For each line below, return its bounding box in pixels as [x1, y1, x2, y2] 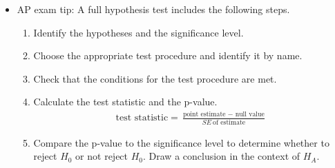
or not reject [75, 149, 128, 163]
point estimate [183, 110, 226, 118]
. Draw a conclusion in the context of [143, 149, 300, 163]
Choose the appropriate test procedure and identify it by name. [33, 48, 303, 63]
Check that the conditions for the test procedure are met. [33, 71, 277, 85]
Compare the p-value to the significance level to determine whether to [33, 135, 329, 149]
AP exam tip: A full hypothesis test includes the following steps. [17, 2, 290, 16]
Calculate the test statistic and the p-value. [33, 94, 218, 109]
